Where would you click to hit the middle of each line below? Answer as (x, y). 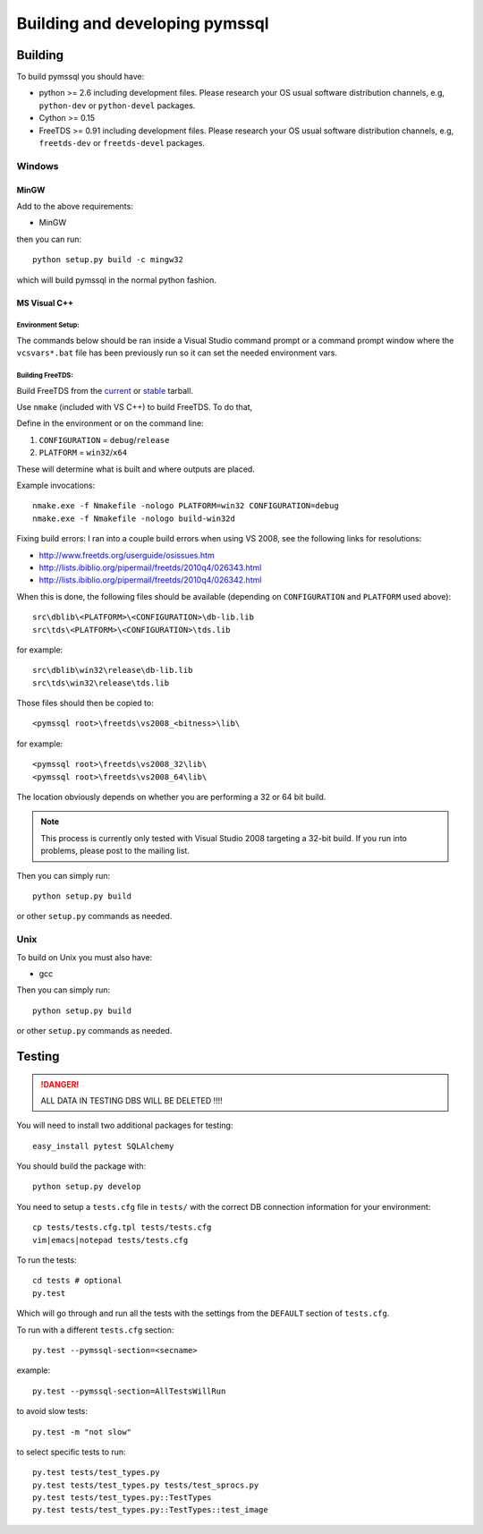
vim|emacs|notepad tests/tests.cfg (110, 1240)
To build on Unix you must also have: (85, 957)
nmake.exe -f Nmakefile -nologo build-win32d (134, 518)
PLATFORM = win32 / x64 (83, 453)
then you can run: (49, 239)
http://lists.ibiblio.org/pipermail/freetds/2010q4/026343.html (150, 567)
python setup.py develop (87, 1187)
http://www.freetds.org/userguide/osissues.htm (127, 555)
